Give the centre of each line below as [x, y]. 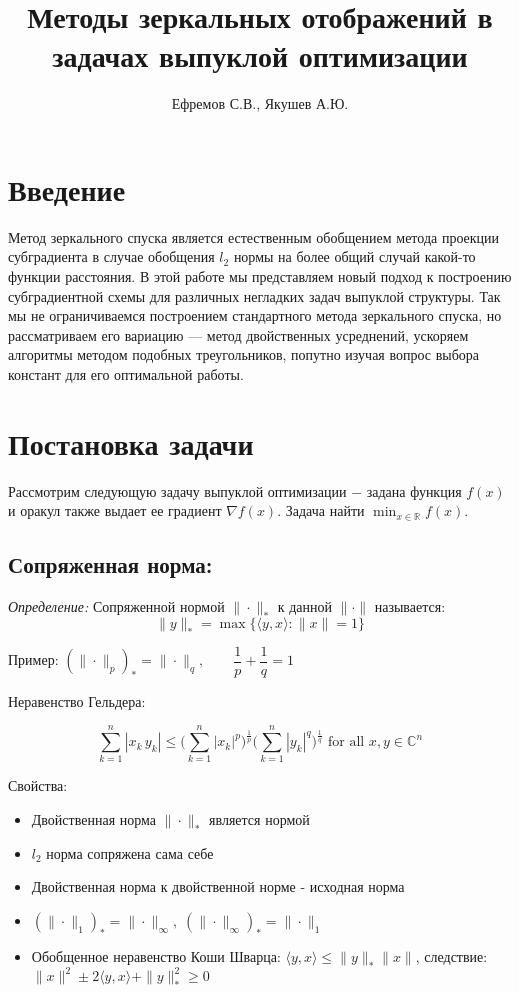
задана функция [414, 490]
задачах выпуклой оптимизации [260, 55]
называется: [410, 606]
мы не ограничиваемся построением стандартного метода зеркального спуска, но [255, 315]
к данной [304, 606]
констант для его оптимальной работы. [126, 374]
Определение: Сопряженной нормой [116, 606]
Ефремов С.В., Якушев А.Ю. [260, 103]
